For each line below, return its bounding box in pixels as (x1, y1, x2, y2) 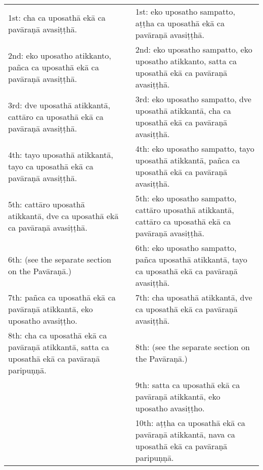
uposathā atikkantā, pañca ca (135, 154, 240, 166)
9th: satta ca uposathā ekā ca (135, 379, 240, 391)
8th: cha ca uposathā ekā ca (8, 329, 107, 341)
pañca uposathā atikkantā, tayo (135, 253, 247, 265)
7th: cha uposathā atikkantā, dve (135, 291, 252, 303)
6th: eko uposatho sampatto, (135, 242, 237, 253)
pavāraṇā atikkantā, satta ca (8, 341, 109, 353)
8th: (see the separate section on (135, 341, 250, 353)
